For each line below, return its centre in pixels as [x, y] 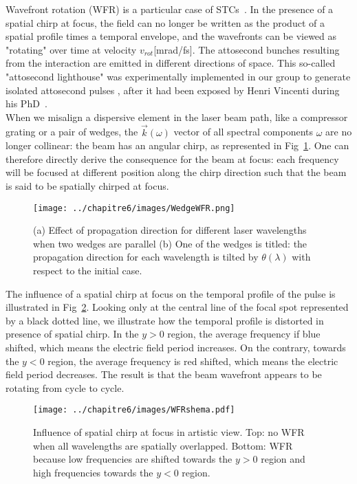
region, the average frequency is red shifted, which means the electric [193, 361]
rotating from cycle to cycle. [65, 387]
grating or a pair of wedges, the [72, 132]
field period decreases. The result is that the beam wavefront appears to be [164, 374]
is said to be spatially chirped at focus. [87, 185]
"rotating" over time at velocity [71, 49]
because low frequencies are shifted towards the [133, 459]
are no [339, 132]
